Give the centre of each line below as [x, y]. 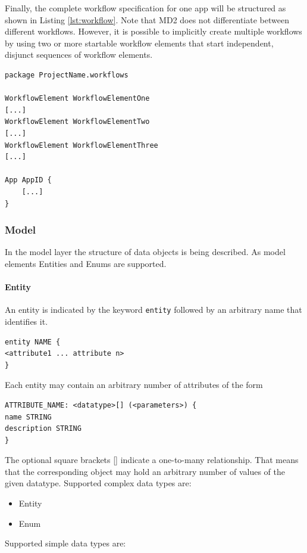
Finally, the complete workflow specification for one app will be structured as [145, 8]
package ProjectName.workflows [67, 75]
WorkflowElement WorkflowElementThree [82, 145]
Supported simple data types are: [65, 543]
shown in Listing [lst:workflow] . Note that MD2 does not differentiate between [147, 19]
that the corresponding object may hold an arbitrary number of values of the [145, 471]
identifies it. [26, 321]
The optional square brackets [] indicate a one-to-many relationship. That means [152, 460]
